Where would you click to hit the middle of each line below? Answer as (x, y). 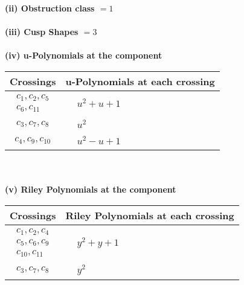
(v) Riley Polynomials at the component (91, 189)
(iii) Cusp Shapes (42, 32)
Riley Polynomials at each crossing (150, 215)
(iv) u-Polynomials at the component (84, 55)
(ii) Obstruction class (50, 8)
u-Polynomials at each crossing (140, 81)
